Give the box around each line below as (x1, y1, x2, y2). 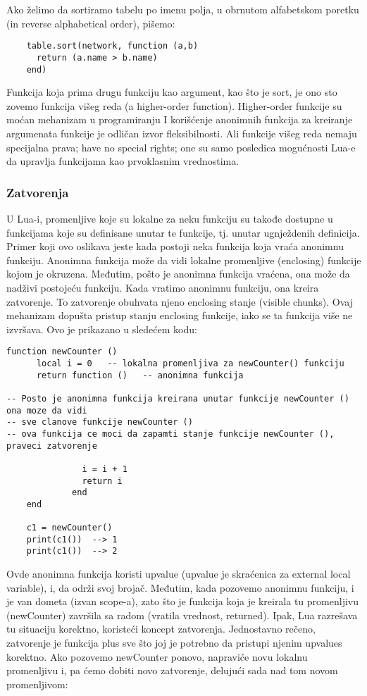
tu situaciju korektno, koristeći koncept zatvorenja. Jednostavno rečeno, (6, 621, 316, 636)
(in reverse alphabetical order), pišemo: (6, 15, 175, 30)
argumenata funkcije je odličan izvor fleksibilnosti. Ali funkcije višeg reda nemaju (6, 125, 357, 140)
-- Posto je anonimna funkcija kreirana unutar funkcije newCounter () (6, 393, 349, 404)
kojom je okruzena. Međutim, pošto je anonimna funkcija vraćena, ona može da (6, 266, 350, 281)
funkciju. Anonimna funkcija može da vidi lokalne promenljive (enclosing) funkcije (6, 252, 361, 267)
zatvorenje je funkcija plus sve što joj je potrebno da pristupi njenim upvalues (6, 635, 342, 650)
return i (82, 476, 123, 486)
